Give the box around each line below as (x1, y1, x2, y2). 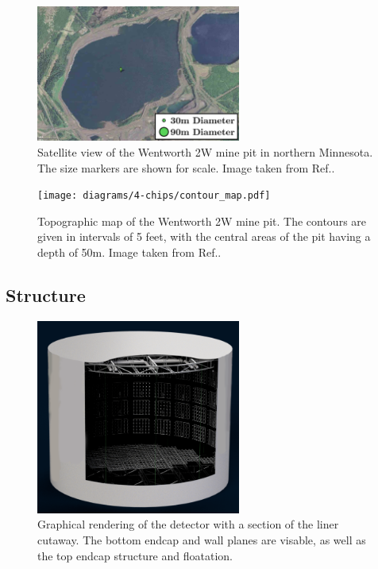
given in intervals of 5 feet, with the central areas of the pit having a (37, 228, 371, 245)
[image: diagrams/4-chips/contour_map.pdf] (37, 190, 271, 202)
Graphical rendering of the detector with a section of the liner (37, 516, 339, 532)
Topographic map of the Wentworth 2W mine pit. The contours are (37, 212, 367, 229)
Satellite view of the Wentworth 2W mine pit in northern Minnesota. (37, 144, 373, 161)
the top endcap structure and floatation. (37, 547, 233, 563)
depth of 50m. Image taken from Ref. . (37, 244, 222, 261)
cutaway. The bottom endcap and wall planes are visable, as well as (37, 531, 366, 548)
